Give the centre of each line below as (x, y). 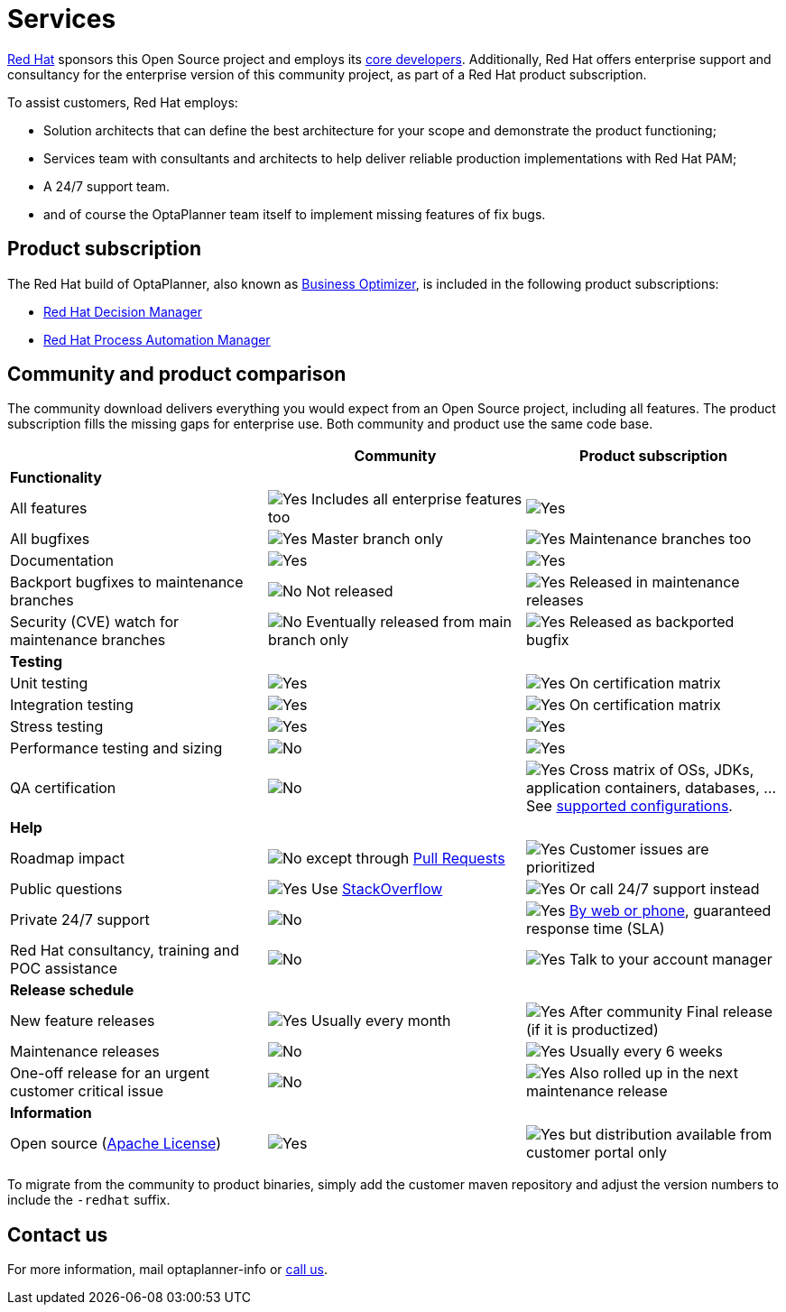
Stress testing (57, 727)
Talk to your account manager (670, 960)
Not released (350, 591)
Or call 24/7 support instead (664, 889)
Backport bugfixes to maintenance (127, 582)
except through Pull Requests (406, 859)
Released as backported (652, 622)
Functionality (56, 478)
